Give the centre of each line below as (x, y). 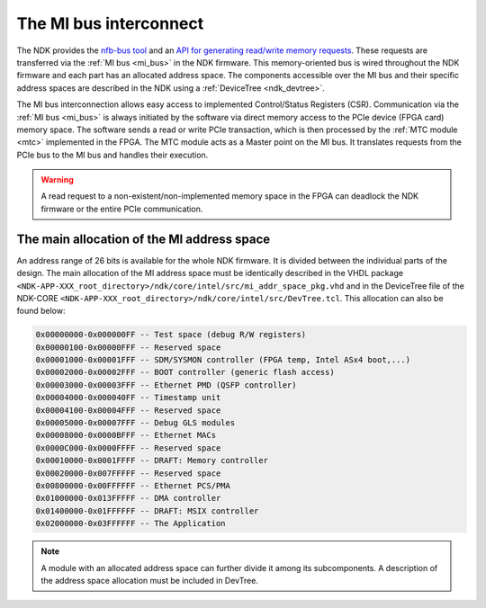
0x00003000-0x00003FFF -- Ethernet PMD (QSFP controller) (166, 385)
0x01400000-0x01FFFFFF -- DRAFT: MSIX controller (147, 511)
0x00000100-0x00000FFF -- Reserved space (128, 347)
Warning (57, 180)
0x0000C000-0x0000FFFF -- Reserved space (128, 448)
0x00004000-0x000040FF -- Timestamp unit (128, 398)
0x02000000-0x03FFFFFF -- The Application (130, 523)
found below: (41, 311)
